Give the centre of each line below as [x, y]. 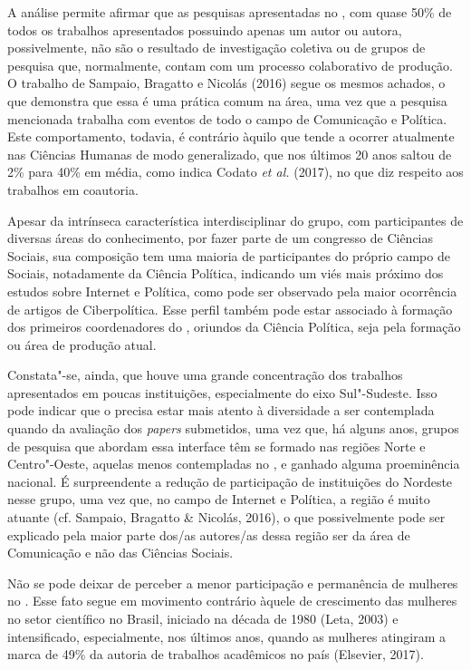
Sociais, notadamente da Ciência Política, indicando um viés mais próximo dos [226, 273]
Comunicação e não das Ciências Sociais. [120, 553]
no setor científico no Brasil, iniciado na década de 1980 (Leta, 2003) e [203, 618]
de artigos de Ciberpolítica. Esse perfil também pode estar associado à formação [230, 309]
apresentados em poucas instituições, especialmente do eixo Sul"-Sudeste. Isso [222, 392]
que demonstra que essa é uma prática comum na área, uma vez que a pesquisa [227, 100]
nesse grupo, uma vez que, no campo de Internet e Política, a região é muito [219, 499]
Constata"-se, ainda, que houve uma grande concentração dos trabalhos [205, 375]
